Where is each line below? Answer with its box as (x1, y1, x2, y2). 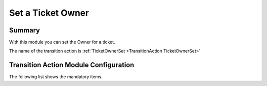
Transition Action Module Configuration (9, 61, 134, 69)
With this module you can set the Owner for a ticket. (9, 39, 116, 45)
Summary (9, 26, 40, 34)
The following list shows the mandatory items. (9, 74, 103, 80)
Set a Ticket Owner (9, 7, 89, 18)
